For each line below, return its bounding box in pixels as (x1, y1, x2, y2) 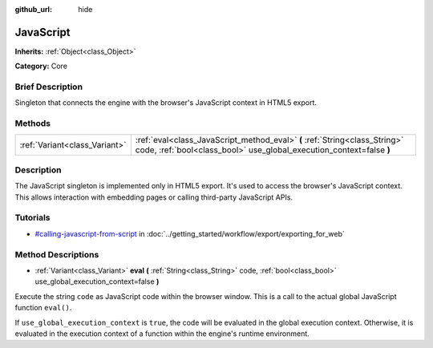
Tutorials (14, 212, 51, 224)
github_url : (14, 5, 52, 14)
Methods (14, 118, 51, 129)
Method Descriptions (14, 249, 99, 260)
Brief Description (14, 81, 83, 92)
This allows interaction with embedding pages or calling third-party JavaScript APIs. (14, 192, 293, 202)
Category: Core (14, 61, 68, 71)
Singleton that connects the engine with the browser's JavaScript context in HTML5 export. (14, 98, 317, 107)
